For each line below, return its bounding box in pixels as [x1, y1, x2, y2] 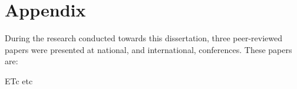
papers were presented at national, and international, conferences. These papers [5, 43, 292, 55]
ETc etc [5, 74, 33, 87]
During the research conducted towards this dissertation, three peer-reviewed [5, 32, 283, 44]
